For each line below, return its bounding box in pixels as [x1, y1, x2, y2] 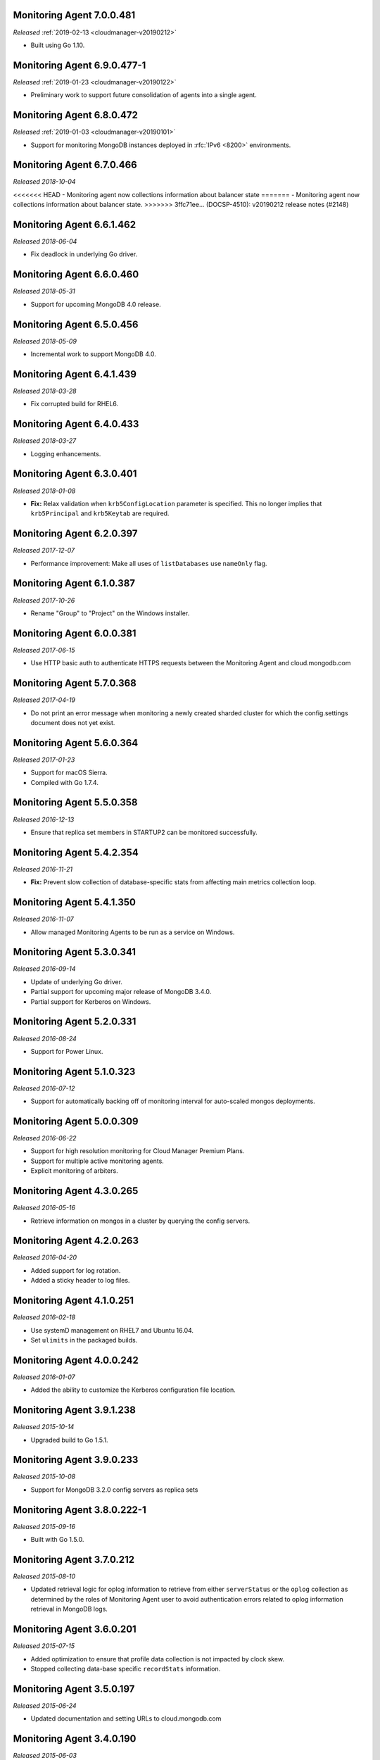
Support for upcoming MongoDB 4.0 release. [30, 300, 161, 308]
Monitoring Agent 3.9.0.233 [13, 1454, 139, 1466]
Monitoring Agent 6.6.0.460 [13, 268, 139, 281]
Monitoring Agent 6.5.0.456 [13, 318, 139, 330]
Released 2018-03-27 [13, 436, 77, 445]
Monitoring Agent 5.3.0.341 [13, 946, 137, 958]
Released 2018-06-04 [13, 237, 77, 246]
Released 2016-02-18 [13, 1313, 76, 1321]
